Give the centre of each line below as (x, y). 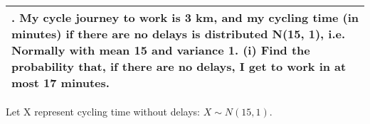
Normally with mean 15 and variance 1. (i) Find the (161, 50)
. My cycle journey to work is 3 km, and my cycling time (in (185, 17)
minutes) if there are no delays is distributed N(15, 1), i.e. (179, 34)
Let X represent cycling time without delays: (103, 111)
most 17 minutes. (60, 83)
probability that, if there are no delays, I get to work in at (179, 66)
